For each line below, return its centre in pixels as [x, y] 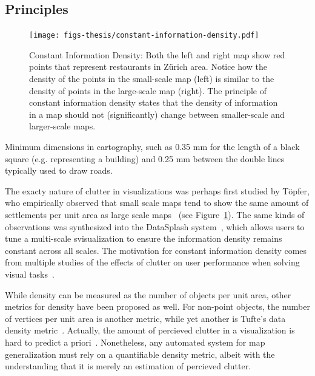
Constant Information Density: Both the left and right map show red [157, 54]
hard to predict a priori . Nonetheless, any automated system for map [135, 342]
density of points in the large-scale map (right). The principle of [148, 90]
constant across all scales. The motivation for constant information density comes [156, 250]
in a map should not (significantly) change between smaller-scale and [157, 114]
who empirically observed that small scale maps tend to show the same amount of [157, 203]
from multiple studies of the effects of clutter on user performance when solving [152, 262]
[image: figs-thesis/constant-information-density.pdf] [144, 36]
